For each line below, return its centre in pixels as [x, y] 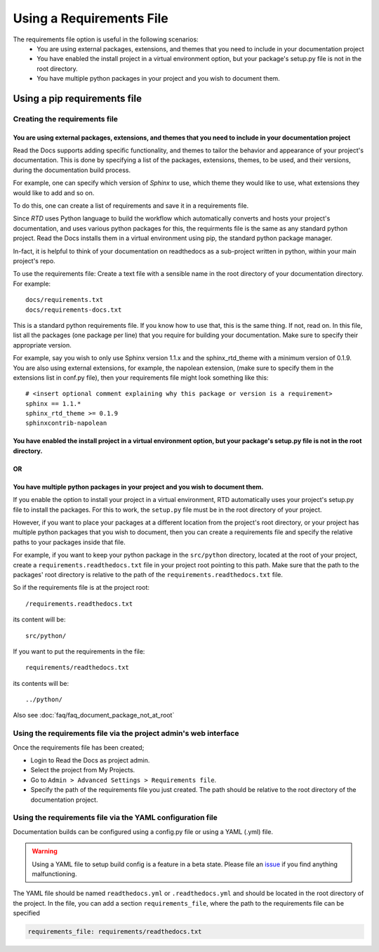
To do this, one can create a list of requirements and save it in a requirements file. [131, 206]
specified [26, 913]
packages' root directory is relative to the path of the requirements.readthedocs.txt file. [148, 574]
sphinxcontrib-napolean [66, 423]
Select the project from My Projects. [83, 770]
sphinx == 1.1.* [53, 403]
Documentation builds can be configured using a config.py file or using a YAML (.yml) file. [143, 831]
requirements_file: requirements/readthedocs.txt [115, 932]
